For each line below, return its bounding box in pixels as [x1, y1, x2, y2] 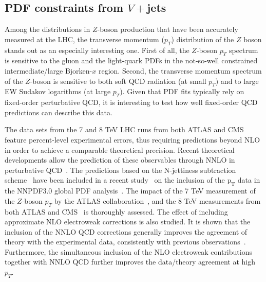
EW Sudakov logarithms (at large [5, 86, 111, 97]
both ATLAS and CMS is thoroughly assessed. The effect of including [5, 206, 228, 217]
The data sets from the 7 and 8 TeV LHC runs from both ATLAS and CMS [5, 124, 244, 135]
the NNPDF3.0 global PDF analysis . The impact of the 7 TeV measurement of [5, 185, 256, 196]
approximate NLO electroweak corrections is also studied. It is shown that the [5, 216, 251, 227]
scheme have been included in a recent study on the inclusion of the [5, 174, 225, 185]
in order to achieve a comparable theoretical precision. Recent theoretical [5, 144, 235, 155]
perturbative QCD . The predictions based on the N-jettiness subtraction [5, 164, 236, 175]
